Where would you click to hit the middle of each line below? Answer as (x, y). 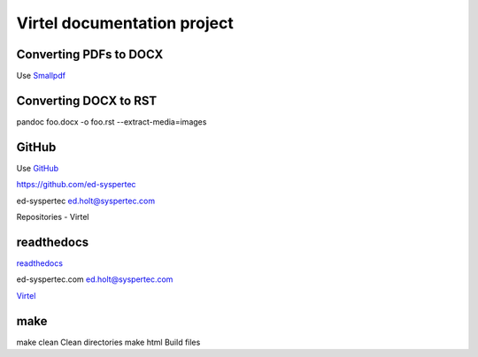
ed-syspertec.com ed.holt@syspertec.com (95, 279)
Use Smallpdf (41, 76)
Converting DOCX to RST (87, 100)
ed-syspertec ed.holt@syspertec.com (85, 201)
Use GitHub (38, 168)
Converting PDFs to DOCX (90, 54)
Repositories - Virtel (53, 217)
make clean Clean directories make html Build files (108, 342)
